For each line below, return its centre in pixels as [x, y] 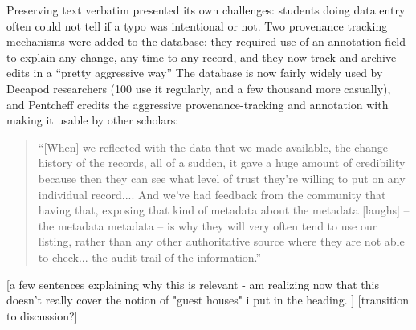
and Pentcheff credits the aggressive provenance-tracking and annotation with [198, 104]
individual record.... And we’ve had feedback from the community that [212, 194]
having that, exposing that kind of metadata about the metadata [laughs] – [224, 210]
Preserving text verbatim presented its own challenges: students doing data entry [206, 10]
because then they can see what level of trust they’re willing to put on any [222, 178]
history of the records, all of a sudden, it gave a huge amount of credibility [222, 163]
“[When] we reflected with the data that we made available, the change [213, 147]
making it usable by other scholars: [93, 120]
